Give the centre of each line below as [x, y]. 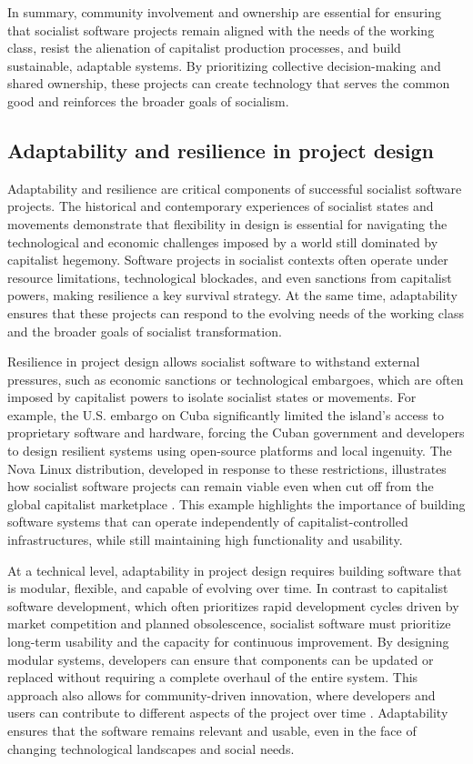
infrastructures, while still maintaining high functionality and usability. [205, 540]
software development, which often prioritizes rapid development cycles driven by [233, 605]
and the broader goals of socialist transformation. [145, 331]
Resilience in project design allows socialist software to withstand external [214, 362]
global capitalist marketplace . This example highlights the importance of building [236, 503]
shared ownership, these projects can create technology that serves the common [229, 83]
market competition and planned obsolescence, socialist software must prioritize [229, 623]
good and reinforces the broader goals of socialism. [148, 101]
